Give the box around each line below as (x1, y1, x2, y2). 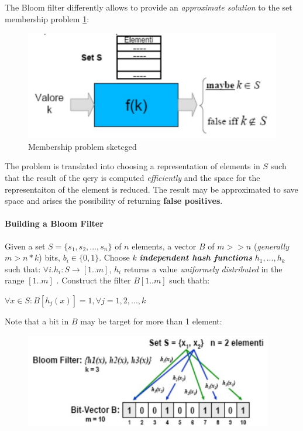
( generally (253, 240, 289, 252)
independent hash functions (139, 251, 252, 264)
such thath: (169, 274, 210, 286)
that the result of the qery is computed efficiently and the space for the (5, 172, 260, 184)
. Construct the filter (56, 274, 131, 286)
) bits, (39, 251, 60, 264)
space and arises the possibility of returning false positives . (5, 194, 223, 207)
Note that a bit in (5, 315, 69, 327)
